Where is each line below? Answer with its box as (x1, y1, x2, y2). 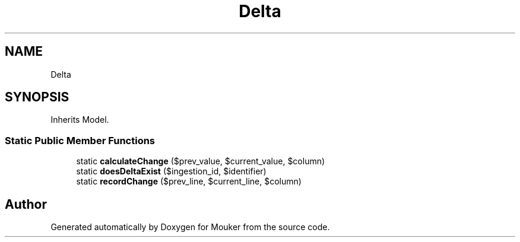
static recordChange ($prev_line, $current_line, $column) (76, 176, 302, 187)
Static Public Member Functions (5, 134, 156, 147)
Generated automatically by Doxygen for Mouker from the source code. (50, 222, 330, 233)
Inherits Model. (50, 114, 109, 125)
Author (5, 196, 47, 212)
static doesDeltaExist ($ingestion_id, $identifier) (76, 166, 267, 177)
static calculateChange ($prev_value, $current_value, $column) (76, 156, 325, 167)
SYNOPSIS (5, 90, 69, 105)
